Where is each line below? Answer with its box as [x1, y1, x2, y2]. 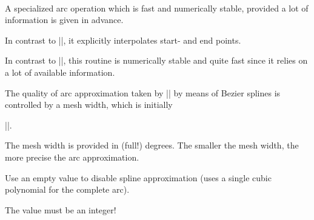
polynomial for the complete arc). [5, 183, 130, 196]
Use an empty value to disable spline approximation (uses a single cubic [5, 171, 272, 184]
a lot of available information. [5, 65, 115, 78]
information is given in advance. [5, 13, 124, 26]
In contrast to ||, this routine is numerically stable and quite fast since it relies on [5, 54, 308, 67]
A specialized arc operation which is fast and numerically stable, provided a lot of [5, 1, 309, 14]
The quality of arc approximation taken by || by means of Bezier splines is [5, 86, 281, 99]
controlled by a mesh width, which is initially [5, 98, 173, 111]
